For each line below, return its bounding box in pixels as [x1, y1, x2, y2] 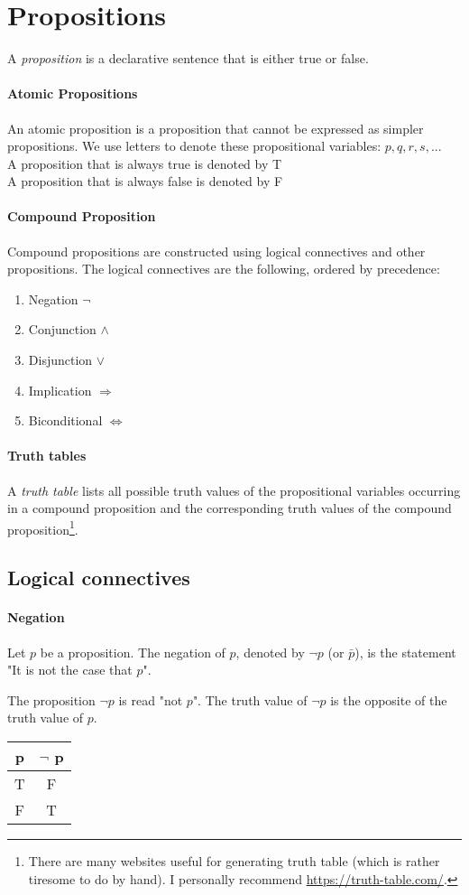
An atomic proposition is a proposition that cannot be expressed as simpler [7, 118, 424, 137]
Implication [28, 380, 92, 399]
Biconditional [28, 411, 103, 430]
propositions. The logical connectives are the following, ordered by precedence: [7, 259, 440, 278]
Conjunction [28, 320, 97, 339]
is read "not [118, 690, 183, 709]
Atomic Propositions [7, 84, 138, 103]
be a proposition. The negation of [40, 642, 225, 661]
